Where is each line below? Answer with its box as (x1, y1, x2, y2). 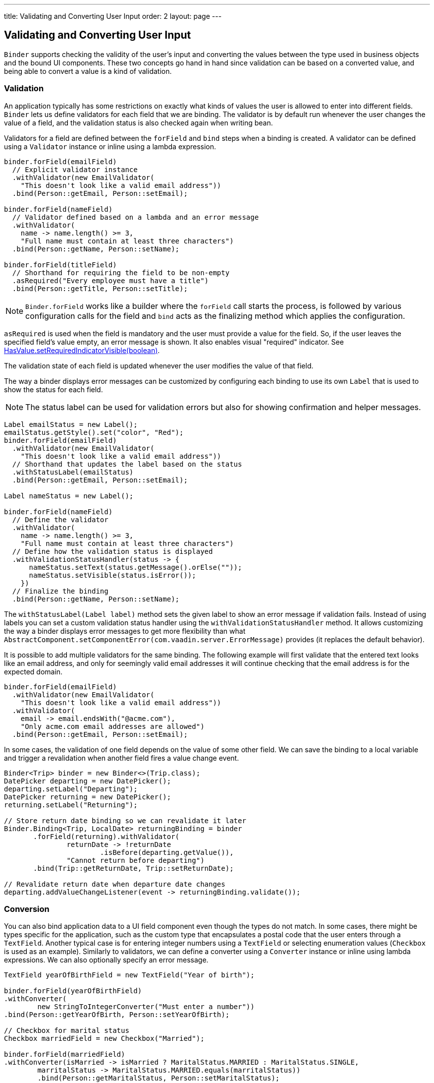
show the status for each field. (4, 385, 103, 394)
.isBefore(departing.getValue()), (100, 848, 234, 856)
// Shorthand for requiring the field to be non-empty (12, 268, 230, 277)
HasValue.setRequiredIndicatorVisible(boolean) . (4, 346, 160, 355)
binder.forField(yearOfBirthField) (4, 987, 142, 995)
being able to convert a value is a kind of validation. (4, 66, 172, 75)
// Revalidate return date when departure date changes (4, 880, 225, 888)
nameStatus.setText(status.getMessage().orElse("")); (29, 563, 242, 571)
